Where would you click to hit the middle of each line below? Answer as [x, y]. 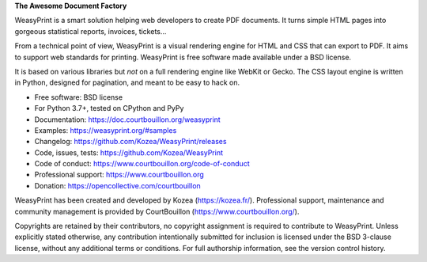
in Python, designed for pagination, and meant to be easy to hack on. [127, 82]
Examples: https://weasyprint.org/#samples [106, 130]
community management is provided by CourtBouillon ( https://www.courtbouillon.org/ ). [157, 211]
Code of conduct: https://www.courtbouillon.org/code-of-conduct [142, 164]
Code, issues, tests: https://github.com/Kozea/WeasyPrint [128, 152]
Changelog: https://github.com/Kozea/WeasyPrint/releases [130, 142]
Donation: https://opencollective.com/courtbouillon [117, 185]
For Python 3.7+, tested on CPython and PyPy [109, 108]
